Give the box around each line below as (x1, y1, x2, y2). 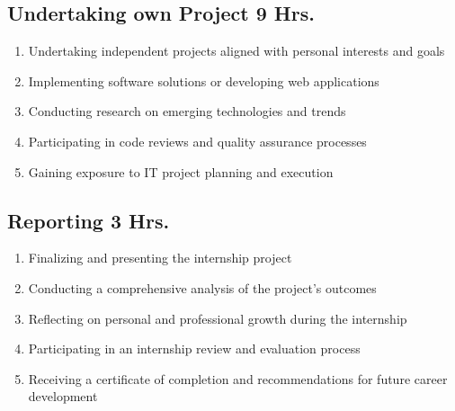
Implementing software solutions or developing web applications (28, 71, 379, 90)
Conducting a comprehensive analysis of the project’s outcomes (28, 278, 377, 297)
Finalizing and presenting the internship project (28, 248, 292, 267)
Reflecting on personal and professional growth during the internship (28, 308, 407, 327)
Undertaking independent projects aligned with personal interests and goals (28, 41, 445, 60)
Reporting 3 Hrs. (7, 206, 170, 234)
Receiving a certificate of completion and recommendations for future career (28, 369, 448, 388)
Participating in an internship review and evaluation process (28, 339, 361, 358)
